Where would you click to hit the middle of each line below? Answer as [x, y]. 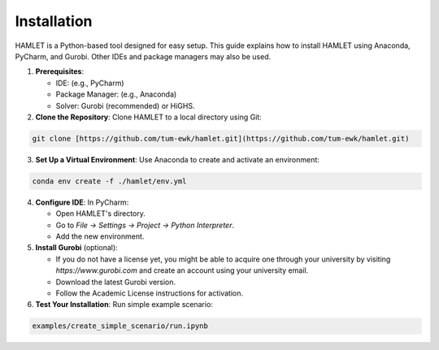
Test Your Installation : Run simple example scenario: [124, 305]
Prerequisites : [60, 71]
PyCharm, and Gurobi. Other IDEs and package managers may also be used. [143, 56]
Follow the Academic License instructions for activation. [150, 293]
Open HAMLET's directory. [101, 214]
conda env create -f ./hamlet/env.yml [109, 181]
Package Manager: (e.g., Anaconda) [116, 94]
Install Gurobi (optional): [76, 248]
